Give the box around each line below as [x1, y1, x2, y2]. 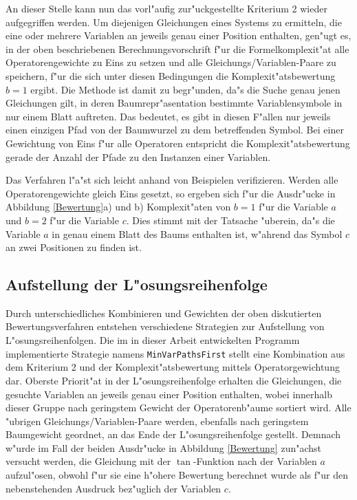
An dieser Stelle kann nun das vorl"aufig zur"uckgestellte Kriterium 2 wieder [6, 1, 327, 15]
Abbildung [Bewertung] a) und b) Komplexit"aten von [6, 199, 231, 214]
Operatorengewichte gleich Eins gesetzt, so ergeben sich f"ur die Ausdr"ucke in [6, 186, 336, 200]
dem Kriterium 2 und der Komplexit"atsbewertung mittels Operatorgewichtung [6, 360, 340, 374]
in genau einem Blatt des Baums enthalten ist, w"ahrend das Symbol [52, 226, 343, 241]
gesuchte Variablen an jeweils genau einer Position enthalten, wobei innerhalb [6, 387, 333, 401]
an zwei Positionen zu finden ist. [6, 240, 142, 254]
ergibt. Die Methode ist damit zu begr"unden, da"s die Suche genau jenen [30, 82, 340, 96]
